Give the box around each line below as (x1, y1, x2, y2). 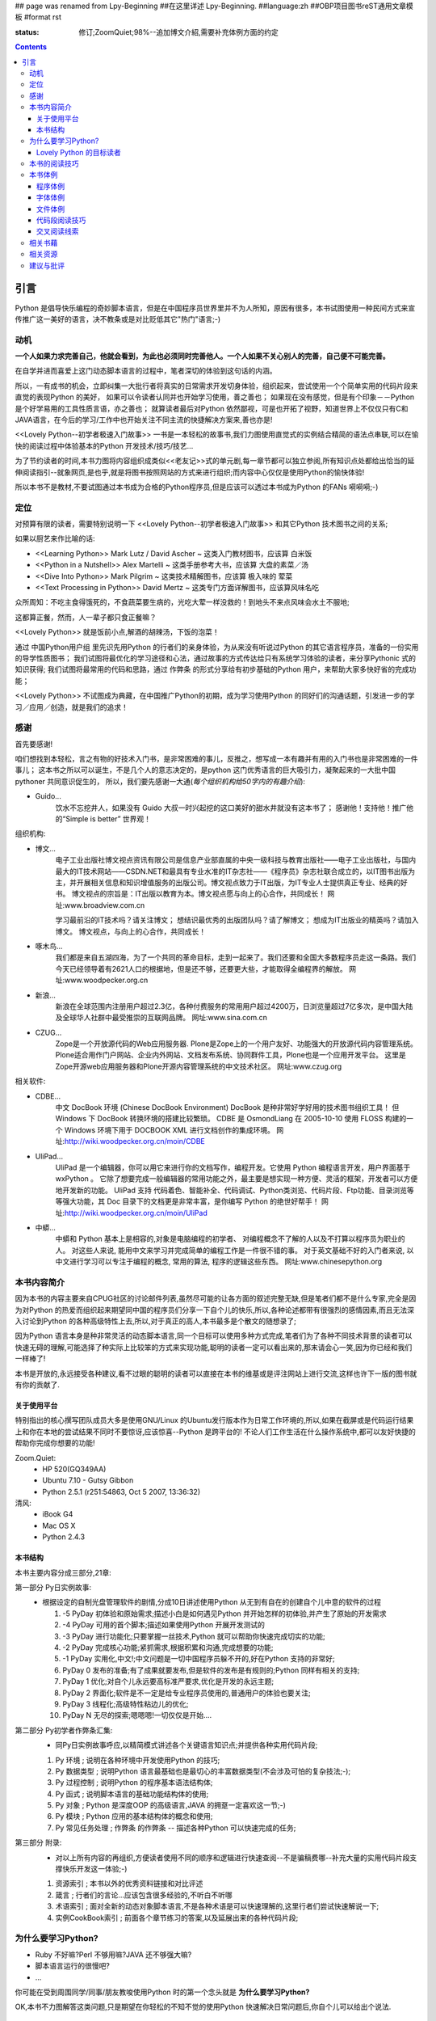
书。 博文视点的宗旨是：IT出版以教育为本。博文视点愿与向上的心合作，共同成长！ (55, 889, 326, 899)
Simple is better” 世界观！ (65, 814, 152, 824)
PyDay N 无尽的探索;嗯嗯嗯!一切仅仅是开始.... (62, 1711, 212, 1720)
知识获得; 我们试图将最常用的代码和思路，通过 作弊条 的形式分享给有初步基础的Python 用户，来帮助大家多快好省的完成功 (15, 665, 417, 674)
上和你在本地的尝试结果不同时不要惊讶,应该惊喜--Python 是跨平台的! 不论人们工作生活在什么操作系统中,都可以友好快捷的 (15, 1427, 416, 1437)
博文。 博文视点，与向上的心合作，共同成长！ (55, 926, 206, 936)
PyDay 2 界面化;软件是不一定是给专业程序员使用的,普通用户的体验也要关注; (62, 1688, 311, 1698)
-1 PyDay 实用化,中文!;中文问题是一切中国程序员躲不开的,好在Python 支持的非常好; (62, 1654, 335, 1664)
